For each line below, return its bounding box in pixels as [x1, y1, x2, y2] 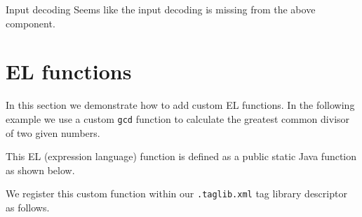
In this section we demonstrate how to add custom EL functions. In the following [6, 98, 355, 112]
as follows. [6, 200, 50, 214]
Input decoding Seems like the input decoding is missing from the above [6, 2, 316, 16]
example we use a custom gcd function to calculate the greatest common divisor [6, 111, 350, 126]
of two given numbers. [6, 125, 100, 140]
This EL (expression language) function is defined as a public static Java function [6, 149, 357, 164]
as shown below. [6, 162, 75, 177]
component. [6, 15, 55, 30]
